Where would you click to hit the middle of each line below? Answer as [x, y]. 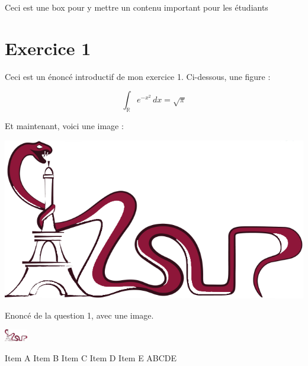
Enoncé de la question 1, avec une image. [79, 315]
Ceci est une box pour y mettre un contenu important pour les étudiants [137, 7]
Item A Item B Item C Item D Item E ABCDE [91, 357]
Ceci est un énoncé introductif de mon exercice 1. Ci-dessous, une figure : [138, 76]
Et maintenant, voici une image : [64, 126]
